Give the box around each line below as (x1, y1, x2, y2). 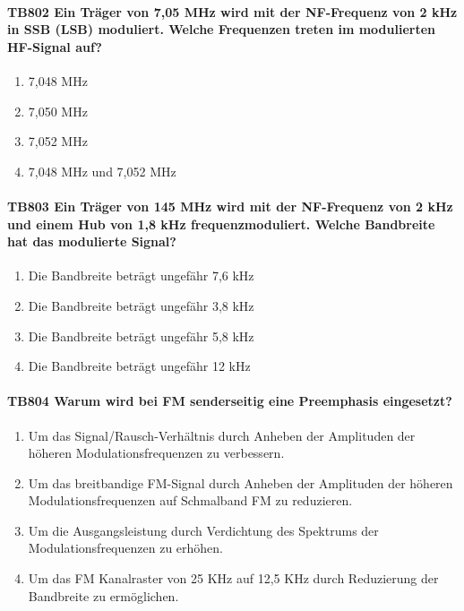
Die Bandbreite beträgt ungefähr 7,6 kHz (28, 266, 254, 285)
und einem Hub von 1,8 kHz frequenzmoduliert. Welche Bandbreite (7, 214, 435, 233)
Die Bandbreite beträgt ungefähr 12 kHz (28, 357, 251, 375)
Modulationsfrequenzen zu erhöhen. (28, 538, 223, 557)
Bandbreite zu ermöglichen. (28, 586, 179, 605)
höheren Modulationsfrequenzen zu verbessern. (28, 443, 285, 462)
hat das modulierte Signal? (7, 232, 176, 251)
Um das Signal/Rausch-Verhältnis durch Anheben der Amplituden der (28, 426, 416, 444)
